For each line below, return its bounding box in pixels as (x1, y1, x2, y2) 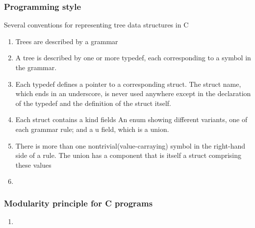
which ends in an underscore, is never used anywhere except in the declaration (15, 88, 251, 99)
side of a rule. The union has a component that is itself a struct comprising (15, 150, 242, 160)
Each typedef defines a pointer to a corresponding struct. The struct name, (15, 78, 241, 89)
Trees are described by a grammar (15, 36, 118, 46)
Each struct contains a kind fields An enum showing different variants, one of (15, 114, 248, 125)
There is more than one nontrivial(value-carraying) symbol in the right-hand (15, 140, 246, 151)
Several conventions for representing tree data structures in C (4, 20, 189, 30)
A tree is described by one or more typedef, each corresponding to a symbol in (15, 52, 251, 63)
